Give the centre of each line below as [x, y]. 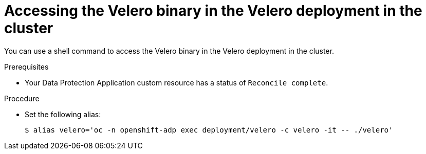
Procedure [22, 98]
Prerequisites [26, 67]
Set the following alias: [63, 114]
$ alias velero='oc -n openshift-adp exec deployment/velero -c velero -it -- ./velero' [209, 130]
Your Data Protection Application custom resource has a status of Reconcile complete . [177, 82]
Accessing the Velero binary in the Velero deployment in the [213, 11]
